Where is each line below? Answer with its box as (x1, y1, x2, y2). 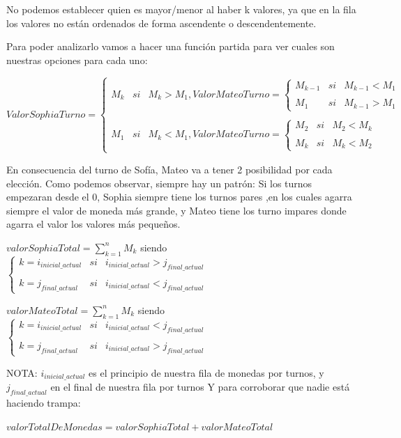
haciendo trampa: (6, 396, 81, 410)
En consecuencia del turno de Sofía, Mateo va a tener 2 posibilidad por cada (6, 162, 333, 176)
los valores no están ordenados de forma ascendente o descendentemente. (6, 15, 317, 30)
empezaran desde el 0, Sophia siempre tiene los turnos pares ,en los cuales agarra (6, 189, 352, 204)
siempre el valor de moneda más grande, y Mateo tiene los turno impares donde (6, 203, 347, 217)
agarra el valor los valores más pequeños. (6, 217, 181, 231)
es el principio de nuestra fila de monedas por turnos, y (89, 365, 324, 380)
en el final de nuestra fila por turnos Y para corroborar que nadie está (50, 380, 350, 394)
